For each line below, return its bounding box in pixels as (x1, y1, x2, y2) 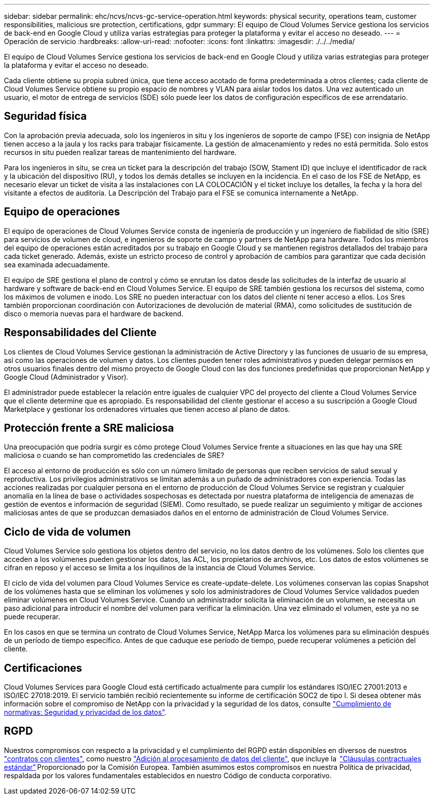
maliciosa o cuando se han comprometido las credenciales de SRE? (4, 451, 224, 460)
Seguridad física (4, 110, 87, 123)
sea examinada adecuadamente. (4, 260, 110, 269)
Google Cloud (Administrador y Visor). (4, 372, 129, 381)
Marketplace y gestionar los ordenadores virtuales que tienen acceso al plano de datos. (4, 404, 290, 413)
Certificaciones (4, 661, 82, 674)
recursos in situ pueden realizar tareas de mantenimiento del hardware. (4, 148, 237, 156)
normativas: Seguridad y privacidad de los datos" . (4, 708, 167, 717)
